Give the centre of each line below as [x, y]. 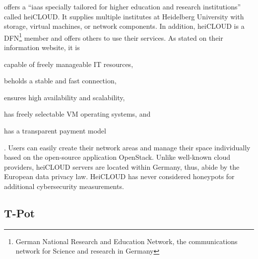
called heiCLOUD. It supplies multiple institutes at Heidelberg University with [124, 16]
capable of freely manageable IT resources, [69, 64]
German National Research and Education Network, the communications [127, 241]
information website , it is [42, 47]
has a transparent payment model [55, 130]
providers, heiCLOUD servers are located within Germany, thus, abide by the [122, 166]
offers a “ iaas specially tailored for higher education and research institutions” [123, 6]
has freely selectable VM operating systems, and [77, 114]
